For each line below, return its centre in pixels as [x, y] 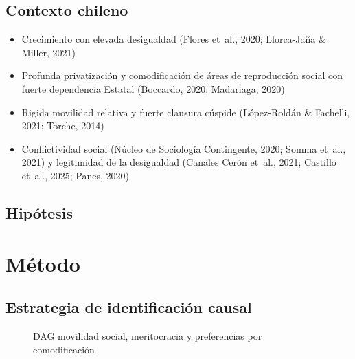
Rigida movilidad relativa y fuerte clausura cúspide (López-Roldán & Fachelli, [186, 112]
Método [43, 263]
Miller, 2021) [49, 52]
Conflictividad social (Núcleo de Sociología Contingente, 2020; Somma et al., [184, 148]
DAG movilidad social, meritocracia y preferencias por [148, 335]
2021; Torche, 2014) [63, 126]
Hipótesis [39, 212]
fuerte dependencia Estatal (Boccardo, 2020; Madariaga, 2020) [153, 88]
